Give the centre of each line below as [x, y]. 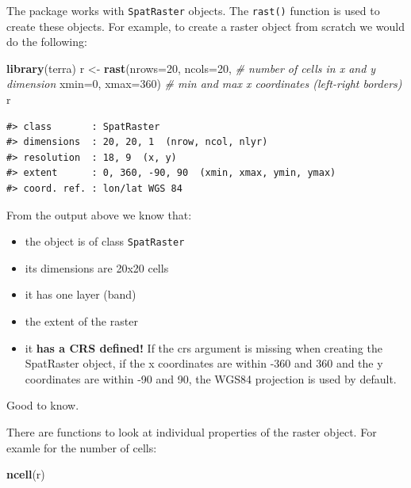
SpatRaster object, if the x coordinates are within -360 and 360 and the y [204, 363]
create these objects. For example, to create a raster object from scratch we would [205, 26]
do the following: [47, 42]
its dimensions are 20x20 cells [97, 267]
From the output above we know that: [99, 214]
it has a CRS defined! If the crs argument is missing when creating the [204, 347]
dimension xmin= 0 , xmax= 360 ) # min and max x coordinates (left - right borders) [204, 84]
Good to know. [43, 405]
